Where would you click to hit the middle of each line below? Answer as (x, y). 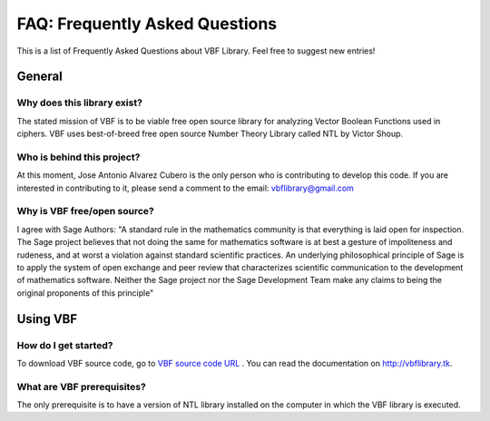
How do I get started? (65, 345)
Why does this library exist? (79, 103)
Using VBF (47, 319)
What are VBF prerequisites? (82, 387)
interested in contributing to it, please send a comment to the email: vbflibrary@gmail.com (185, 188)
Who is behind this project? (78, 157)
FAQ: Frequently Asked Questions (147, 24)
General (40, 77)
